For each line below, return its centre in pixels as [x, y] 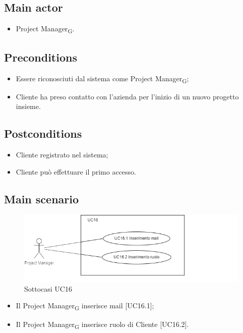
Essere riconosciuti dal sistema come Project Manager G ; [102, 79]
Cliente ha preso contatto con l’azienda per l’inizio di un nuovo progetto [127, 96]
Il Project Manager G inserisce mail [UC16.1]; [85, 306]
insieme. [28, 106]
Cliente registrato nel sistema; [62, 155]
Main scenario [42, 199]
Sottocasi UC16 [48, 288]
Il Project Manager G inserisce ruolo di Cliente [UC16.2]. [102, 324]
